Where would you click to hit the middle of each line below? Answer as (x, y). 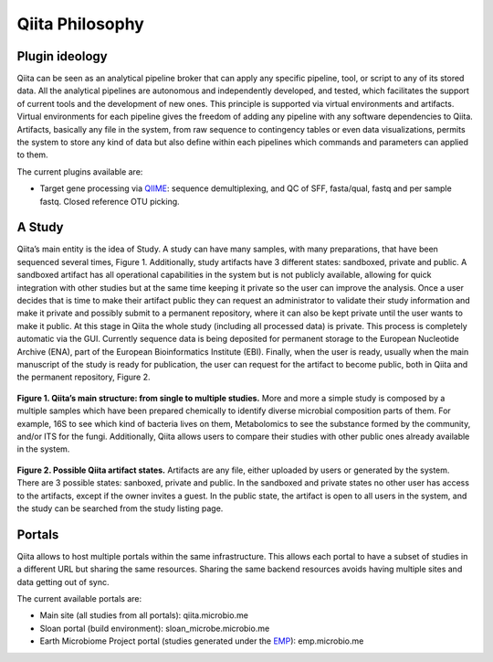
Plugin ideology (63, 56)
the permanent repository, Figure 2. (84, 377)
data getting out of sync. (63, 582)
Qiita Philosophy (81, 24)
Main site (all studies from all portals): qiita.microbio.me (144, 615)
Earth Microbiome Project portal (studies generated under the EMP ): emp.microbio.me (202, 641)
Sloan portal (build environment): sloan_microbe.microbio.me (155, 628)
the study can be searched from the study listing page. (120, 508)
